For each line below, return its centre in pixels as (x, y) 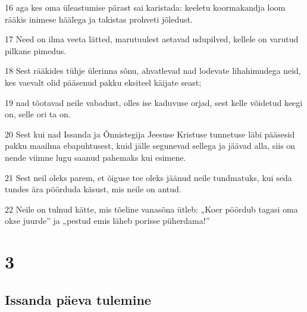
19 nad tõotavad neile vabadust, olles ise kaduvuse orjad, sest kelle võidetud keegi (154, 102)
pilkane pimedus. (36, 50)
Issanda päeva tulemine (78, 299)
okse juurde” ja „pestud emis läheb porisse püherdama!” (107, 221)
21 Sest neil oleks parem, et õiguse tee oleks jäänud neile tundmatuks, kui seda (148, 177)
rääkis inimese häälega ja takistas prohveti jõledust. (99, 19)
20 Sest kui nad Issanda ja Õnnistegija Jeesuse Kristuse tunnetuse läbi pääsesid (150, 134)
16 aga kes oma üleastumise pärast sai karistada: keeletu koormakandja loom (145, 7)
